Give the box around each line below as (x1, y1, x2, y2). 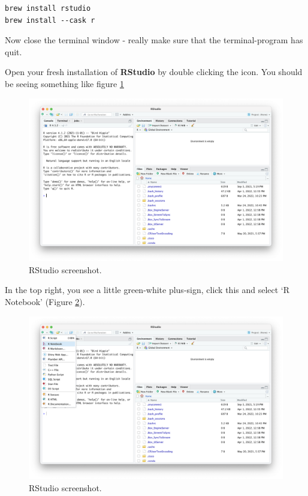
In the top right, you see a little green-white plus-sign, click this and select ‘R (5, 283, 290, 296)
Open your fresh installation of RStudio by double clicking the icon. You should (5, 65, 303, 78)
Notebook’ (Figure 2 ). (5, 295, 85, 307)
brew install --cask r (5, 16, 95, 25)
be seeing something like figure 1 (5, 77, 124, 89)
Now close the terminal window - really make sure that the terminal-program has (5, 34, 303, 46)
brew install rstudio (5, 4, 91, 13)
